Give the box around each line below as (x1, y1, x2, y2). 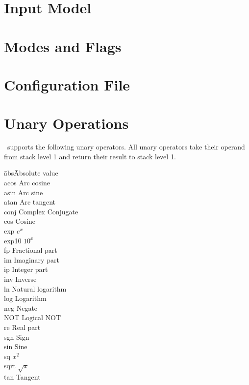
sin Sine (4, 341, 27, 352)
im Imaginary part (4, 254, 59, 265)
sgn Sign (4, 331, 29, 342)
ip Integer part (4, 264, 48, 274)
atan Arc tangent (4, 197, 56, 207)
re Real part (4, 322, 41, 332)
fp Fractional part (4, 245, 57, 255)
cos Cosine (4, 216, 35, 226)
